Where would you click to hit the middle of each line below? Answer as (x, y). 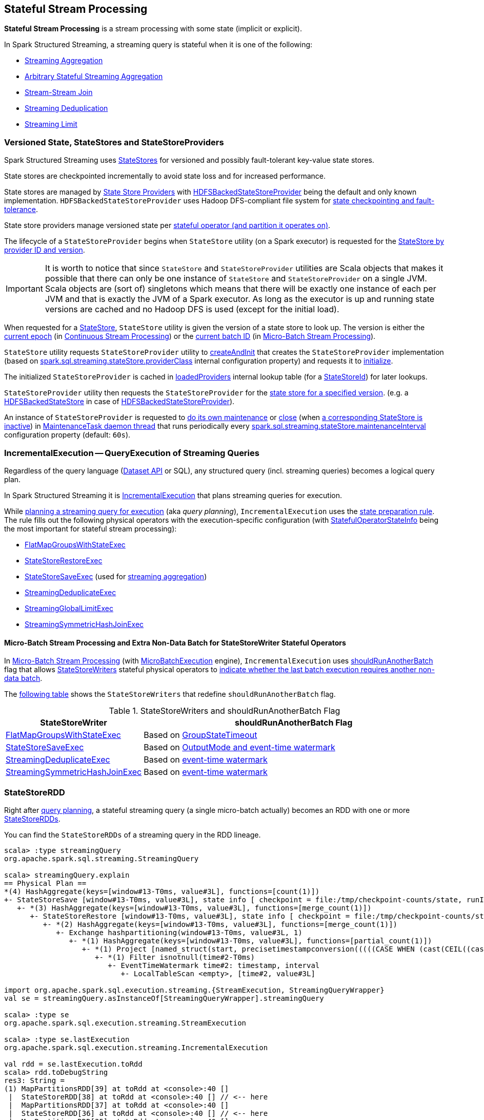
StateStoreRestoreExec (64, 560)
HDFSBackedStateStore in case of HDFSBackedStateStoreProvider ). (119, 402)
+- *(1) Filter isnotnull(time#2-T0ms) (175, 957)
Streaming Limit (51, 124)
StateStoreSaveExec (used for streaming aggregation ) (116, 576)
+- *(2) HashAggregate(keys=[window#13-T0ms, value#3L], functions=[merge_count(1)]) (220, 924)
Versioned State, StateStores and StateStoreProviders (114, 142)
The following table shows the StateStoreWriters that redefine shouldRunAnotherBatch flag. (170, 694)
